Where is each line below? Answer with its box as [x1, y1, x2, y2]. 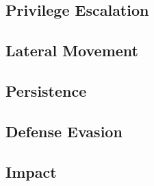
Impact [5, 161, 57, 182]
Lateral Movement [5, 40, 138, 61]
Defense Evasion [5, 120, 123, 141]
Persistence [5, 80, 87, 101]
